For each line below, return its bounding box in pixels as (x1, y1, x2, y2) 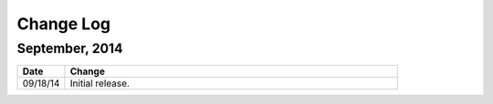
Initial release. (69, 78, 130, 90)
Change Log (16, 14, 111, 34)
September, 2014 (16, 40, 123, 57)
